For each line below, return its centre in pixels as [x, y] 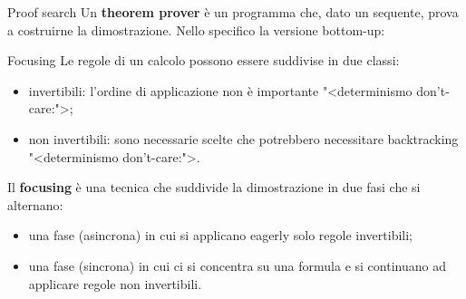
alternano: [35, 204]
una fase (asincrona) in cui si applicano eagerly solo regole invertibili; [221, 235]
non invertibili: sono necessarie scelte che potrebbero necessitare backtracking [243, 138]
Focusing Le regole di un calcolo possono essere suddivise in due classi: [204, 60]
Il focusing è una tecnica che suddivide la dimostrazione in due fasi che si [214, 187]
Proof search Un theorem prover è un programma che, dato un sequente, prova [233, 12]
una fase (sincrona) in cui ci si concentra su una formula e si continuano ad [237, 265]
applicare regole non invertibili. [115, 283]
